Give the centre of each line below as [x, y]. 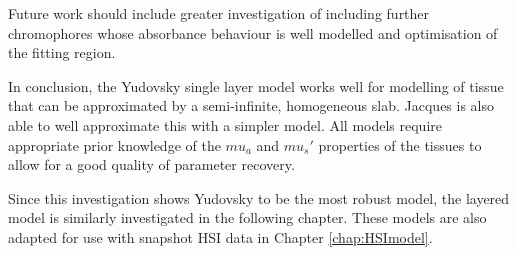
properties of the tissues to [400, 144]
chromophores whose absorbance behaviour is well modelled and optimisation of [253, 32]
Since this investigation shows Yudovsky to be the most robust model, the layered [259, 197]
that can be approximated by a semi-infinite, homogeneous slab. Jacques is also [251, 105]
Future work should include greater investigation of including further [219, 13]
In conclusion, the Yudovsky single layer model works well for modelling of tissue [256, 85]
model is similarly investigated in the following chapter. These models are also [247, 217]
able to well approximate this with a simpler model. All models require [225, 124]
